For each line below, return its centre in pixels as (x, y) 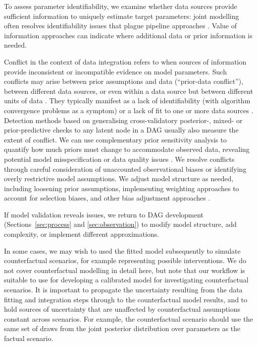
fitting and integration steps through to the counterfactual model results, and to (126, 299)
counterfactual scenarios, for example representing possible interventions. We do (125, 260)
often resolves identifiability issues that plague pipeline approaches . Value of (120, 26)
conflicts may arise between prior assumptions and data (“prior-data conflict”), (124, 81)
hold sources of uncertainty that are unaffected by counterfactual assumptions (122, 309)
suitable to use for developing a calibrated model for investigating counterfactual (126, 280)
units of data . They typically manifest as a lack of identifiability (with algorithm (127, 101)
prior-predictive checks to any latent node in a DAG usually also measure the (121, 130)
